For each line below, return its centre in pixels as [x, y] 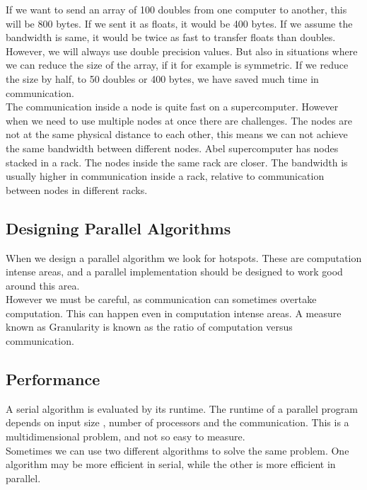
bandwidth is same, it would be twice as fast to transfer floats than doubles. [171, 37]
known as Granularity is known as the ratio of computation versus [149, 327]
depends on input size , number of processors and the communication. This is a [177, 422]
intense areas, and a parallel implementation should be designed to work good [174, 272]
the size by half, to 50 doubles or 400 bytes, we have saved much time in [162, 78]
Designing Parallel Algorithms [118, 228]
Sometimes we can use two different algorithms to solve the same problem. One [177, 450]
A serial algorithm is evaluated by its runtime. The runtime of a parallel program [182, 408]
